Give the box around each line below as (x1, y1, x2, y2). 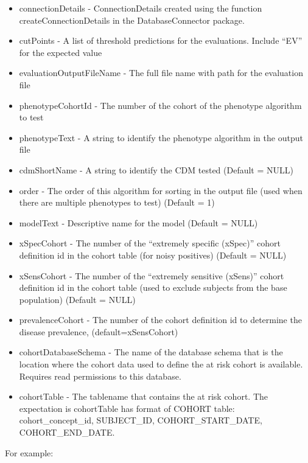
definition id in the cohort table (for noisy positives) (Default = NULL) (19, 248, 287, 261)
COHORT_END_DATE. (19, 426, 115, 439)
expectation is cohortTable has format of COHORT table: (19, 402, 235, 414)
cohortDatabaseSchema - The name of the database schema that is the (19, 346, 283, 358)
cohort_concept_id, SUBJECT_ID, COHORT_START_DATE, (19, 414, 262, 426)
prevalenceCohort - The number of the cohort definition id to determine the (19, 313, 302, 326)
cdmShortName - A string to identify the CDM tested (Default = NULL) (19, 163, 293, 176)
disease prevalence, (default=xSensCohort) (19, 325, 178, 338)
